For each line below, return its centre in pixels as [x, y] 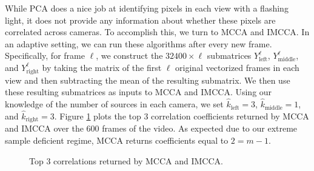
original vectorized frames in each [237, 67]
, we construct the [129, 55]
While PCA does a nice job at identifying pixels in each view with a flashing [147, 8]
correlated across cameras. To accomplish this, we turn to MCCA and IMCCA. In [157, 32]
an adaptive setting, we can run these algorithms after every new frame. [139, 43]
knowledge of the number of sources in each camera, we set [114, 104]
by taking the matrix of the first [102, 67]
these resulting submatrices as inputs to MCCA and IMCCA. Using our [139, 92]
